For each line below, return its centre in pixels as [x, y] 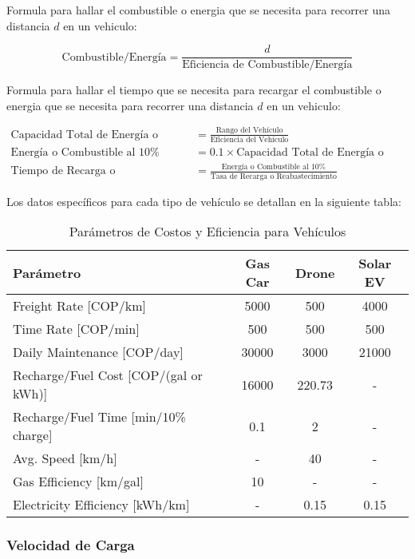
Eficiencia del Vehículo [249, 140]
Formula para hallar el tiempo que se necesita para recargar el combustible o [194, 90]
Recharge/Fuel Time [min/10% [99, 417]
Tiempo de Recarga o [63, 171]
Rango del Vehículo [249, 131]
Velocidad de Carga [71, 545]
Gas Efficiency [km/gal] [78, 482]
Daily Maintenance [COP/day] [98, 352]
